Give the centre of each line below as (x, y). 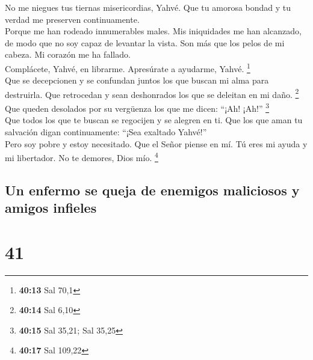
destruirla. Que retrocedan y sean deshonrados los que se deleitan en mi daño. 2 (152, 93)
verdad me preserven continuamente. (72, 19)
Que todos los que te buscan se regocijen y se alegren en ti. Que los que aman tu (154, 120)
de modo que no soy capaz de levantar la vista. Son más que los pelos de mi (145, 42)
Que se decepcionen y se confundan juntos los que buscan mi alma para (137, 80)
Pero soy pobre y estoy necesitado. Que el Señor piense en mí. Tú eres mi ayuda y (156, 143)
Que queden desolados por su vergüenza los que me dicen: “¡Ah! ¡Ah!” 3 (137, 107)
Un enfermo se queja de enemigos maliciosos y (152, 190)
